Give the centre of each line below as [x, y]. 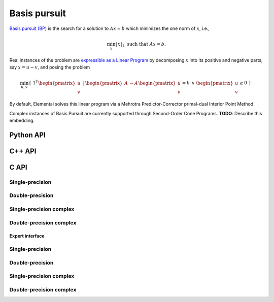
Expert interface [27, 236]
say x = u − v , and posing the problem [50, 67]
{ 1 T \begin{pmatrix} [52, 82]
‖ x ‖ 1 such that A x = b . [140, 45]
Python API [27, 135]
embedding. [22, 121]
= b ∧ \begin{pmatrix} [208, 83]
